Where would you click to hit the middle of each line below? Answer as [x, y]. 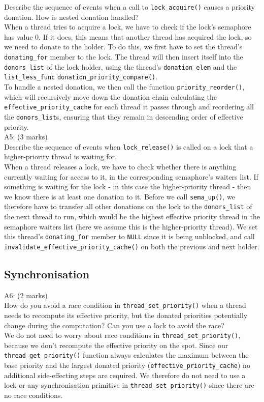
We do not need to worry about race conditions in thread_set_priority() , [122, 335]
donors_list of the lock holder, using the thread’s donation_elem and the [121, 66]
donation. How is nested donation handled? [72, 17]
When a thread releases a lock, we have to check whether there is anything [120, 166]
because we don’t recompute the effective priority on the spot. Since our [116, 345]
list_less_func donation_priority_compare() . [81, 77]
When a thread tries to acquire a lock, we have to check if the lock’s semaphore [128, 27]
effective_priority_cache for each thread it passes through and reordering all [129, 107]
